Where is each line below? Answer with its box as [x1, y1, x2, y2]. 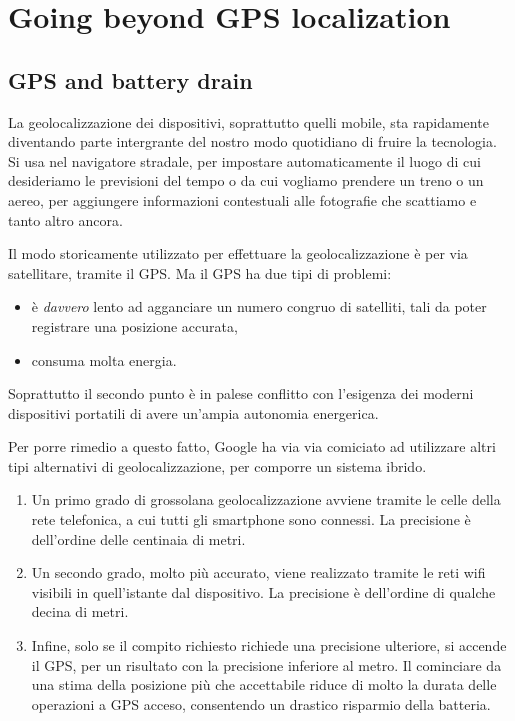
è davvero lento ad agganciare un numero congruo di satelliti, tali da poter [31, 296, 487, 317]
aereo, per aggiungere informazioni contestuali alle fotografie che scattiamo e [8, 189, 477, 210]
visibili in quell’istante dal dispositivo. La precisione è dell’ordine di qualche [31, 581, 496, 602]
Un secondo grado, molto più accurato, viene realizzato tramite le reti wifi [31, 562, 486, 583]
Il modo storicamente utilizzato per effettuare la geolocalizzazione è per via [8, 243, 468, 264]
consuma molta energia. [31, 349, 177, 370]
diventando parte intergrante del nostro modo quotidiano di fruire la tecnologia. [8, 131, 497, 152]
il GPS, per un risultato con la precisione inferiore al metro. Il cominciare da [31, 654, 502, 675]
